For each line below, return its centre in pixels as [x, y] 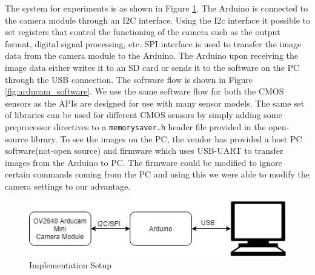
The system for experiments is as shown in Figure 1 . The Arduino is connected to [157, 8]
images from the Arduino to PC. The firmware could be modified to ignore [144, 162]
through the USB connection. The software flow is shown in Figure [129, 79]
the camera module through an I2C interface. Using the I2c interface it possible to [157, 20]
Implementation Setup [71, 264]
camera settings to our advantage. [68, 186]
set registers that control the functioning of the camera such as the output [143, 32]
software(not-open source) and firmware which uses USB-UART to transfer [144, 151]
